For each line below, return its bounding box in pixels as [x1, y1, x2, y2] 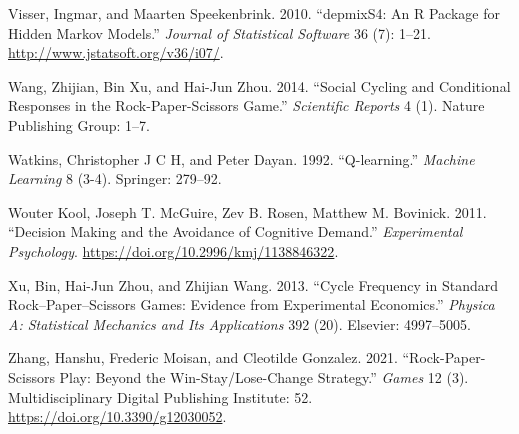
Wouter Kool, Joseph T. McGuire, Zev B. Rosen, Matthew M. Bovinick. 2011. [8, 201, 487, 222]
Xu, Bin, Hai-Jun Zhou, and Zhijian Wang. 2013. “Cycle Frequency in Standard [8, 274, 498, 295]
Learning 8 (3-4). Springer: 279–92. [8, 168, 222, 189]
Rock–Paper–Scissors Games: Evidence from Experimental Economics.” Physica [8, 294, 495, 315]
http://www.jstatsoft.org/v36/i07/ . [8, 42, 224, 63]
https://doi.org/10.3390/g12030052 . [8, 406, 227, 427]
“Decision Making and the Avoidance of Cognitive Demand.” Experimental [8, 221, 463, 242]
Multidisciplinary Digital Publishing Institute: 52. [8, 386, 313, 407]
